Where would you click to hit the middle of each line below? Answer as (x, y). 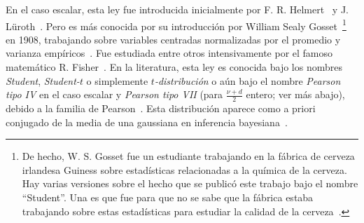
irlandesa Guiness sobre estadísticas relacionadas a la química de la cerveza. (184, 169)
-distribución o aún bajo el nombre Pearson (247, 80)
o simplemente (117, 80)
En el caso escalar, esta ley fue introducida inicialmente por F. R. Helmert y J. (177, 9)
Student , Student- (43, 80)
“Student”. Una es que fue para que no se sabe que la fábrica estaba (168, 197)
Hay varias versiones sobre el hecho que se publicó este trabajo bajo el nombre (190, 183)
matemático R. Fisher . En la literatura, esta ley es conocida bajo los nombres (174, 67)
